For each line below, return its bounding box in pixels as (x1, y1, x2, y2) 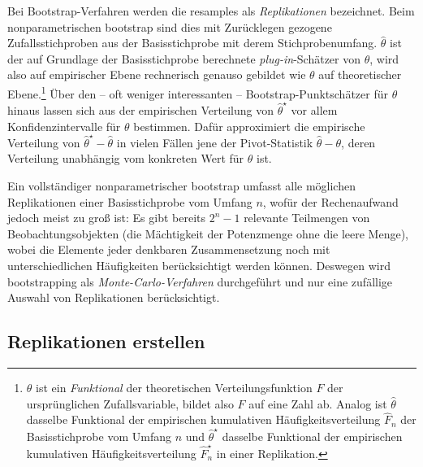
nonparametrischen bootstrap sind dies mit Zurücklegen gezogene (7, 18, 332, 35)
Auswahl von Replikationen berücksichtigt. (7, 289, 220, 306)
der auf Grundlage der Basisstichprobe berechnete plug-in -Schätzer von (7, 50, 361, 67)
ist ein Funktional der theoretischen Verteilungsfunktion (36, 378, 313, 395)
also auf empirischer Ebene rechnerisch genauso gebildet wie (7, 66, 306, 83)
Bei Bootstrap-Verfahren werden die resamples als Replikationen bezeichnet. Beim (7, 2, 415, 19)
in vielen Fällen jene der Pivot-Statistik (116, 133, 313, 151)
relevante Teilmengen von (244, 209, 370, 226)
